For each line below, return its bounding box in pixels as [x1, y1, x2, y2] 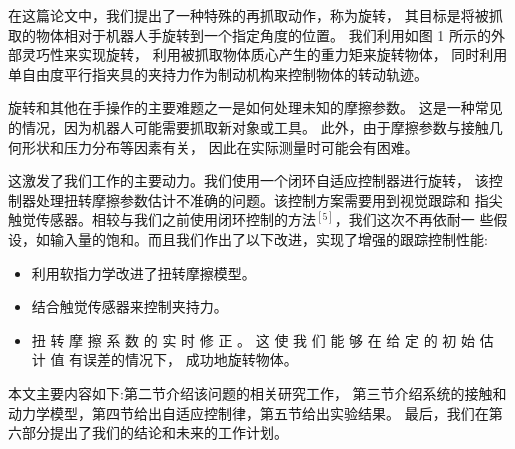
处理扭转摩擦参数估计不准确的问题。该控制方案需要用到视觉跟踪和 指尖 [35, 189, 503, 210]
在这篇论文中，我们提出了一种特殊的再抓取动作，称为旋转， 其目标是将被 [8, 5, 489, 25]
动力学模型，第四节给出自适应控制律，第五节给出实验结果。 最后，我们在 [8, 402, 489, 423]
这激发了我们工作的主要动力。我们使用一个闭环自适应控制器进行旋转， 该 [8, 170, 489, 191]
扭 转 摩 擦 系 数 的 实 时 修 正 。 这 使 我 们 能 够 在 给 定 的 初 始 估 [31, 329, 494, 350]
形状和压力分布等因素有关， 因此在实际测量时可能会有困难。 [21, 136, 419, 157]
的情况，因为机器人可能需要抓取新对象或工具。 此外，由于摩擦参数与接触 [8, 116, 489, 137]
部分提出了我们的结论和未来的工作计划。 [21, 422, 288, 443]
